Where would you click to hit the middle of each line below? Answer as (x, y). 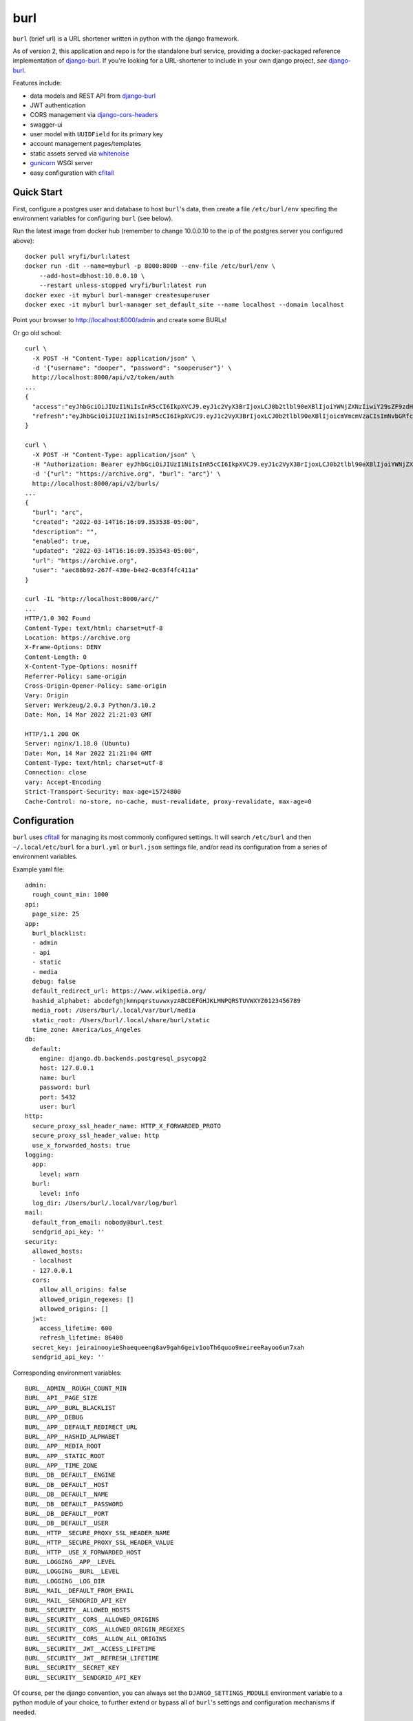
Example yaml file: (39, 869)
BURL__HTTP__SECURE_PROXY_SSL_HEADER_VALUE (99, 1543)
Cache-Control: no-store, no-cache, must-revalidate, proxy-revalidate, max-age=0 (168, 801)
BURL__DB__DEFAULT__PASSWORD (74, 1504)
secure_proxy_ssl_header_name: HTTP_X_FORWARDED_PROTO (127, 1126)
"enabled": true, (61, 541)
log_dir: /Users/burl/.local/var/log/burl (105, 1203)
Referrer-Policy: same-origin (76, 676)
